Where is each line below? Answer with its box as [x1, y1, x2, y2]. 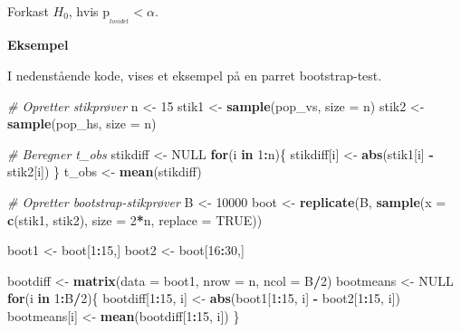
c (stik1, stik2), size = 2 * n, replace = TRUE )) [7, 210, 263, 229]
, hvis [68, 2, 99, 20]
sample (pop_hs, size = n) [7, 114, 157, 133]
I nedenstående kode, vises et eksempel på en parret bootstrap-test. [7, 66, 382, 85]
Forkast [7, 2, 49, 20]
